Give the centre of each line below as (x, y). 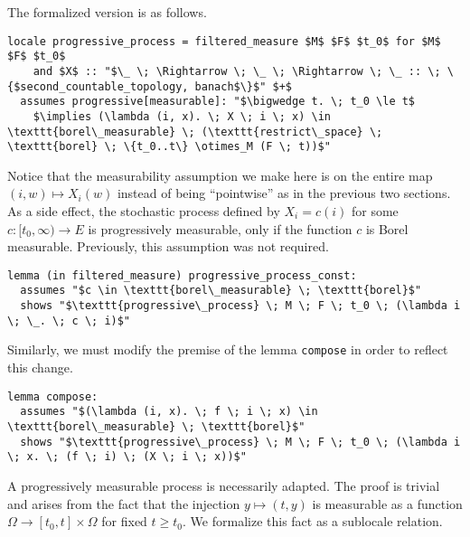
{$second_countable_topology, (98, 86)
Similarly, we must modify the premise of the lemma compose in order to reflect (228, 349)
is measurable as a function (387, 503)
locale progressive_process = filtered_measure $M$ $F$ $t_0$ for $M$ (224, 41)
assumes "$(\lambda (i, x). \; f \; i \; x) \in (169, 412)
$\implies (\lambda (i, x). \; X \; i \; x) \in (182, 116)
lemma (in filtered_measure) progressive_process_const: (182, 275)
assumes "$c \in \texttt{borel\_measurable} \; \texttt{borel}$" (221, 291)
